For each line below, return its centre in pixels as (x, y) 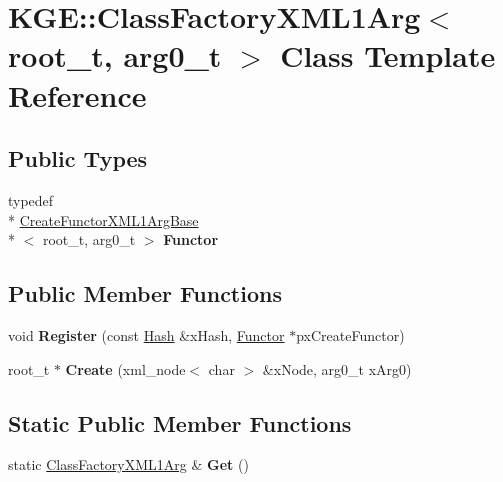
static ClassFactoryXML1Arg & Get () (128, 464)
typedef (31, 199)
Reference (77, 94)
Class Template (388, 55)
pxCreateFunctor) (350, 334)
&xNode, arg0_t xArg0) (337, 368)
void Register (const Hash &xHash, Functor (146, 334)
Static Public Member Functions (180, 422)
